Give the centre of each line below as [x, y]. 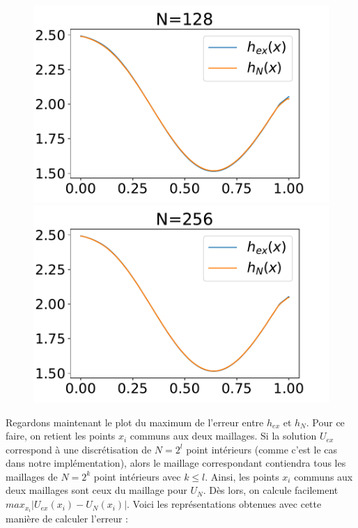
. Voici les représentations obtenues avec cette [224, 504]
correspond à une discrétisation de [79, 449]
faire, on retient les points [61, 436]
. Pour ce [325, 422]
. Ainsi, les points [242, 476]
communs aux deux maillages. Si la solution [223, 436]
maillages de [32, 476]
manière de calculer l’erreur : [67, 519]
